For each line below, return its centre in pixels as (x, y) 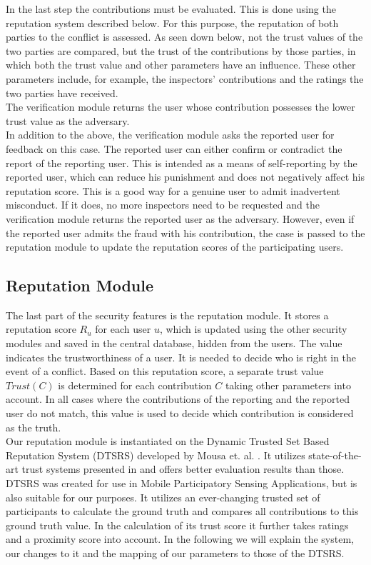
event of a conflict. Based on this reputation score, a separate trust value (165, 371)
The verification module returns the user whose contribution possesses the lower (181, 107)
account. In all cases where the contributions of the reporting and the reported (178, 399)
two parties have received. (62, 92)
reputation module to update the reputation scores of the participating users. (175, 247)
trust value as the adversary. (68, 120)
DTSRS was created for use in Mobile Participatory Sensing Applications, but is (182, 483)
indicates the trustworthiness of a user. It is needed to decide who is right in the (181, 357)
